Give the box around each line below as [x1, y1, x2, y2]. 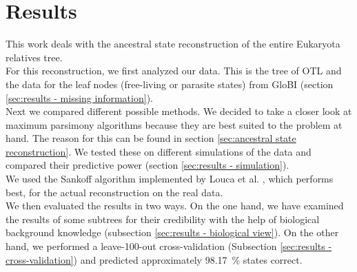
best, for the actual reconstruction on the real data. [6, 185, 223, 199]
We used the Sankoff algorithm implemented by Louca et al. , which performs [6, 171, 334, 186]
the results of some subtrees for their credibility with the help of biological [6, 211, 320, 226]
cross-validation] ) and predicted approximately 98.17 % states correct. [6, 252, 303, 266]
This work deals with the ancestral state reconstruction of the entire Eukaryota [6, 36, 340, 51]
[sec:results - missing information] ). [6, 90, 153, 105]
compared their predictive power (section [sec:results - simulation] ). [6, 158, 289, 172]
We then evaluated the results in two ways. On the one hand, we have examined [6, 198, 344, 213]
